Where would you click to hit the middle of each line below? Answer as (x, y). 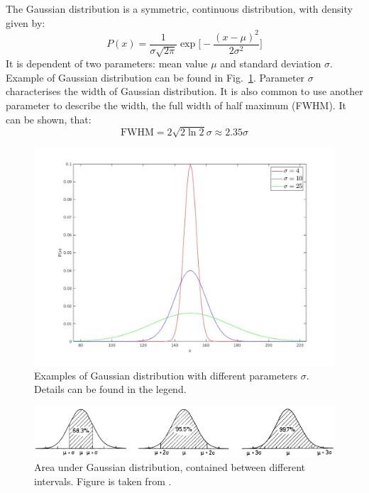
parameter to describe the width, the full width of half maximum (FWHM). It (176, 105)
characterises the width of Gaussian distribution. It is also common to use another (184, 91)
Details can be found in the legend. (110, 389)
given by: (26, 22)
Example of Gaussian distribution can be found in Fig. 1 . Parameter (155, 77)
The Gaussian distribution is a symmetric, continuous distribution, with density (179, 9)
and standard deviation (271, 63)
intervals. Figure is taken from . (103, 481)
